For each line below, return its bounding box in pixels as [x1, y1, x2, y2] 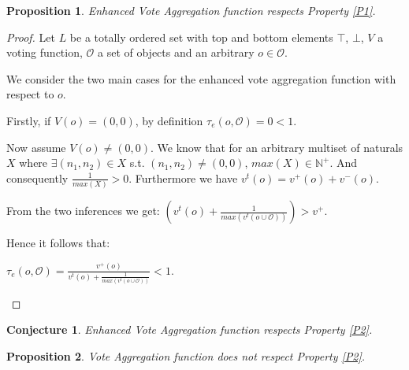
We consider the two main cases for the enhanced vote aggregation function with [6, 70, 396, 87]
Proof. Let [6, 28, 55, 45]
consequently [6, 169, 69, 186]
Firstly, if [6, 112, 51, 128]
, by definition [135, 112, 203, 128]
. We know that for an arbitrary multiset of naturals [151, 139, 403, 155]
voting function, [6, 44, 83, 61]
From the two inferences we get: [6, 202, 160, 219]
